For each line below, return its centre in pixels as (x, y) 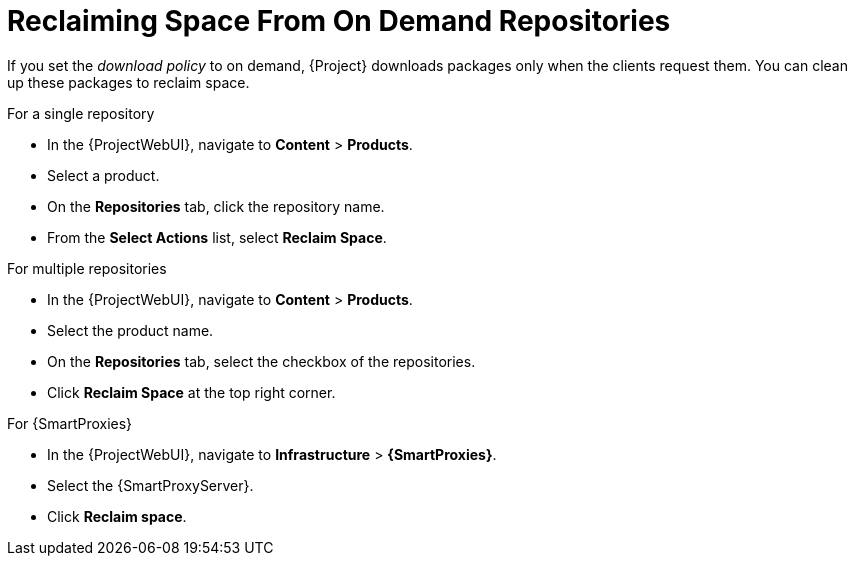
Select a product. (103, 175)
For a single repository (81, 113)
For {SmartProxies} (70, 423)
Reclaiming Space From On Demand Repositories (339, 21)
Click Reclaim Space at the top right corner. (191, 392)
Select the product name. (130, 330)
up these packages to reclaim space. (128, 82)
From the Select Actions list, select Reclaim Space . (217, 237)
